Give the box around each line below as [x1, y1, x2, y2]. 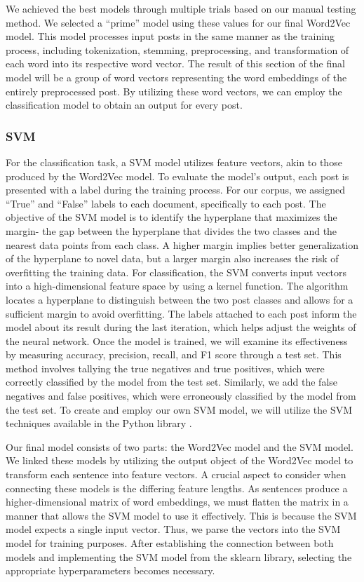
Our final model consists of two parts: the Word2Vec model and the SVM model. [6, 439, 353, 454]
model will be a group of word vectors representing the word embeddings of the [6, 69, 347, 84]
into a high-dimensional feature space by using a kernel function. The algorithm [6, 278, 349, 293]
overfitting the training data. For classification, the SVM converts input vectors [6, 264, 347, 279]
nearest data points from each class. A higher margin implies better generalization [6, 237, 359, 252]
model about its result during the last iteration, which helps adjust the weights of [6, 320, 356, 334]
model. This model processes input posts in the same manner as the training [6, 29, 335, 43]
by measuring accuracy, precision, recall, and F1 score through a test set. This [6, 347, 342, 362]
